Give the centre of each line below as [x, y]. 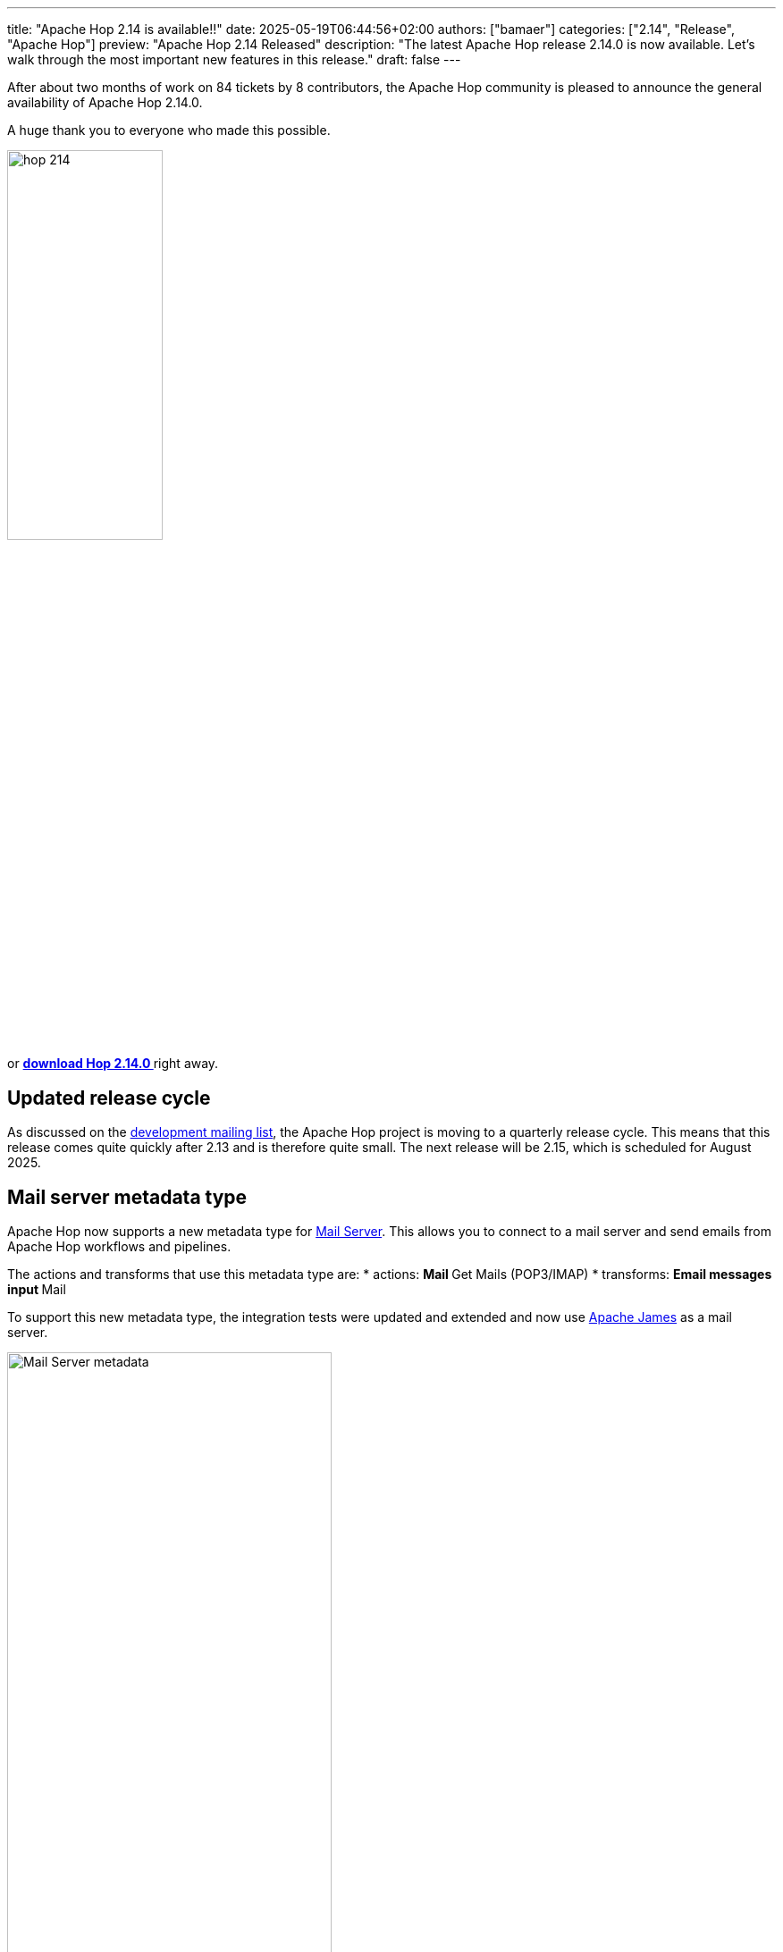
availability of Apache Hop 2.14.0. [105, 102]
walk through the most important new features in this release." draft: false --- [234, 59]
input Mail [37, 1290]
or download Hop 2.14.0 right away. [113, 1064]
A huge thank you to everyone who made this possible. [169, 130]
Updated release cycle [109, 1098]
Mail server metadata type [127, 1197]
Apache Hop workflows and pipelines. [119, 1247]
